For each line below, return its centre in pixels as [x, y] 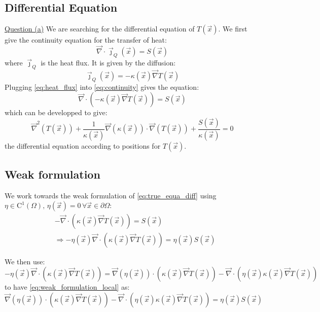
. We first [233, 29]
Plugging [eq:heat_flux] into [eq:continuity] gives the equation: [102, 86]
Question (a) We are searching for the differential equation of [100, 29]
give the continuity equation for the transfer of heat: [86, 40]
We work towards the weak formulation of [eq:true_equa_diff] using [111, 195]
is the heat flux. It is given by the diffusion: [108, 62]
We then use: [25, 261]
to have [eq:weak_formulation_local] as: [67, 287]
